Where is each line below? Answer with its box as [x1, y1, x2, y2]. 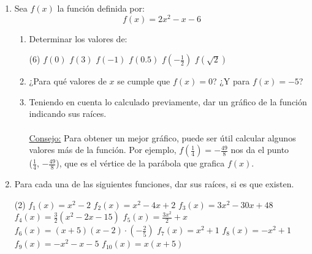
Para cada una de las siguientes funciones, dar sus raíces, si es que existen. [14, 177, 294, 190]
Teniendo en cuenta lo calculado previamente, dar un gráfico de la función [29, 95, 307, 108]
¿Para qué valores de [29, 75, 107, 88]
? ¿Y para [212, 75, 250, 88]
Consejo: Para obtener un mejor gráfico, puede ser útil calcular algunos [29, 131, 296, 144]
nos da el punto [230, 143, 289, 156]
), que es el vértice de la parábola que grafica [56, 157, 225, 170]
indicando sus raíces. [29, 107, 107, 120]
